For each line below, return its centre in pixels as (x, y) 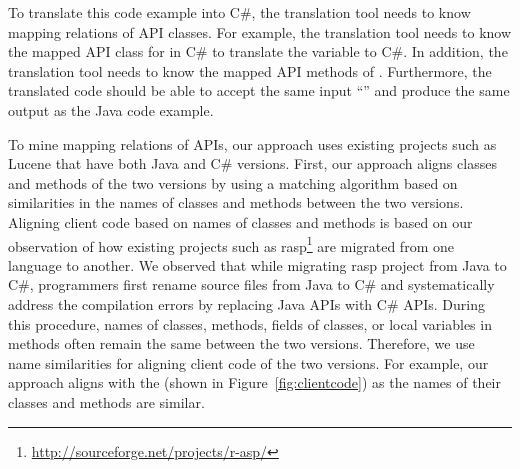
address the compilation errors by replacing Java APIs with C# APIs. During (247, 303)
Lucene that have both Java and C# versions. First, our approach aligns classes (252, 163)
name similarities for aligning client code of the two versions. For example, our (248, 362)
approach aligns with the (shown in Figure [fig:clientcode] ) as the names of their (254, 382)
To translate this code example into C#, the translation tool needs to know (239, 12)
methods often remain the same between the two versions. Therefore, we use (241, 343)
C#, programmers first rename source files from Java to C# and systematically (251, 284)
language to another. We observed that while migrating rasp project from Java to (257, 264)
